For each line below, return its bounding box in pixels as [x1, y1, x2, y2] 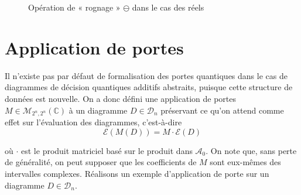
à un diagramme [69, 104, 128, 116]
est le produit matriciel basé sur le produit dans [21, 144, 193, 156]
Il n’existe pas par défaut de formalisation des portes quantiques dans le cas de [5, 69, 288, 81]
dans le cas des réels [132, 1, 204, 13]
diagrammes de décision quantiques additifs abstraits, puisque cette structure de [5, 81, 293, 93]
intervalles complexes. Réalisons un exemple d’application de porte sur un [5, 167, 269, 180]
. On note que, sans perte [206, 144, 297, 156]
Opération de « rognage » [28, 1, 121, 13]
